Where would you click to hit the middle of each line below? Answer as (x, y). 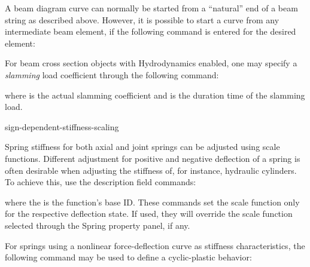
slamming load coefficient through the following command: (112, 74)
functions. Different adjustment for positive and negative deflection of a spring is (153, 158)
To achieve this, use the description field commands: (101, 182)
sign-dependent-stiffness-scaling (62, 126)
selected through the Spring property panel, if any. (98, 225)
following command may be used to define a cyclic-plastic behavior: (128, 257)
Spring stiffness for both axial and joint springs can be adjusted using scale (142, 147)
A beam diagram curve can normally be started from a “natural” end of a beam (151, 8)
